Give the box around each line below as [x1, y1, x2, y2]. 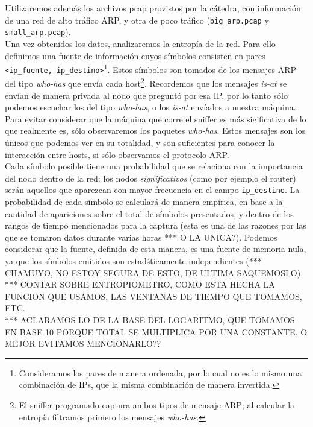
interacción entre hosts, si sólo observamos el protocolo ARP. [5, 148, 229, 160]
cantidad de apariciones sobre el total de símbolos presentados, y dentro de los [5, 207, 294, 220]
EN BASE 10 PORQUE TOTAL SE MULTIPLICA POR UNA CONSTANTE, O [5, 325, 308, 338]
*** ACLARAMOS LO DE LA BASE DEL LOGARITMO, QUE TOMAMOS [5, 314, 295, 326]
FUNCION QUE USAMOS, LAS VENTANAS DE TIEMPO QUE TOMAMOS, [5, 289, 302, 302]
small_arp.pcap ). [5, 25, 71, 38]
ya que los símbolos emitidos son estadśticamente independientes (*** [5, 255, 262, 267]
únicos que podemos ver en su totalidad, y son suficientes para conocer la [5, 136, 275, 149]
